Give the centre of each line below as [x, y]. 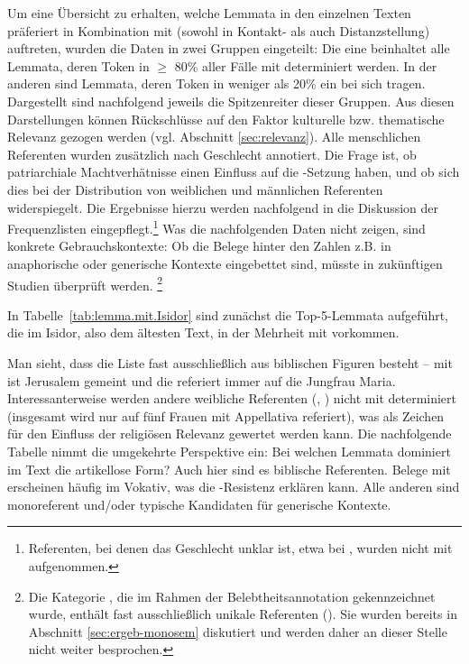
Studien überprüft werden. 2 [85, 283]
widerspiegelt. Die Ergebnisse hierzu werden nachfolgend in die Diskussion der [223, 207]
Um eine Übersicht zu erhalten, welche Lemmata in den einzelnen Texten [209, 13]
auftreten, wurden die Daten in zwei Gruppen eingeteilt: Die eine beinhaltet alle [229, 48]
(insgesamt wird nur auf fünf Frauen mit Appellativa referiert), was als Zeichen [226, 415]
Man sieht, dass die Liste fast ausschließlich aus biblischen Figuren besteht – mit [230, 363]
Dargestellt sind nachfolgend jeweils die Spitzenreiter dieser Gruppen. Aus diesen [231, 101]
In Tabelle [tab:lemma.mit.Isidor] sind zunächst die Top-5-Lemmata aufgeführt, [228, 314]
